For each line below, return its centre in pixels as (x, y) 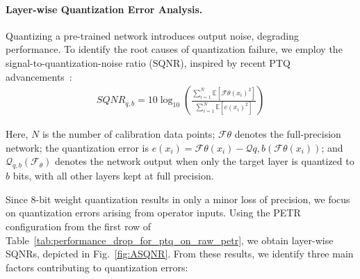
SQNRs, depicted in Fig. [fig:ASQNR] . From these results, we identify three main (180, 254)
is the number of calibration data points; (129, 134)
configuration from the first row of (79, 226)
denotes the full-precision (288, 134)
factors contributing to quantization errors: (97, 267)
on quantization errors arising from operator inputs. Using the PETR (153, 213)
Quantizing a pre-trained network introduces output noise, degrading (152, 35)
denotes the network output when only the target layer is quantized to (204, 161)
